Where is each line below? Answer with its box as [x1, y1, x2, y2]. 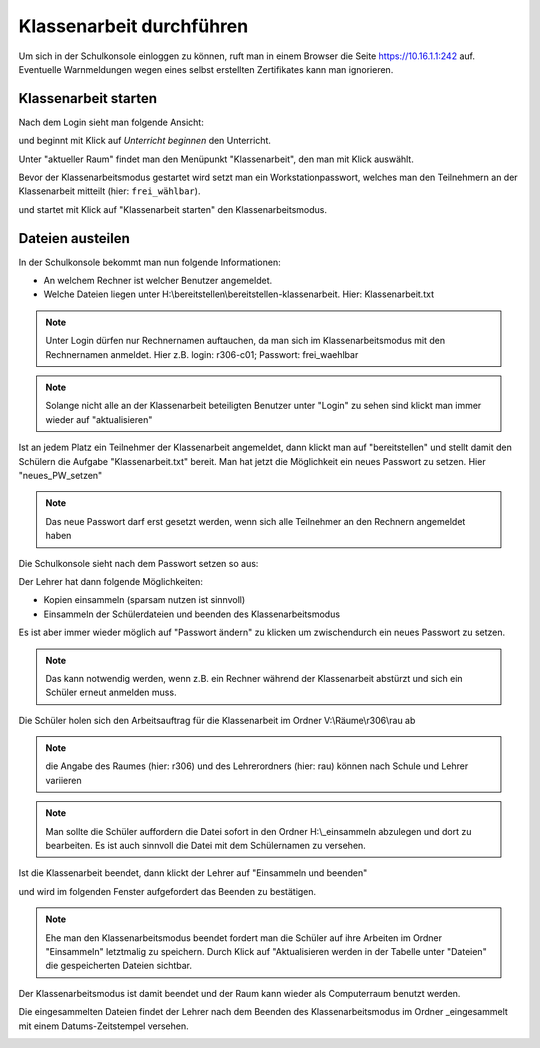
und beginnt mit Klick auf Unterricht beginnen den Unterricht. [18, 135, 272, 147]
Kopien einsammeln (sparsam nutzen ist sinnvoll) [43, 594, 246, 606]
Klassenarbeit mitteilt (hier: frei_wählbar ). [18, 185, 201, 197]
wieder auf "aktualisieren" [45, 413, 153, 425]
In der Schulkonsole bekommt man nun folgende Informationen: [18, 256, 281, 268]
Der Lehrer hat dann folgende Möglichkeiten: [18, 575, 204, 587]
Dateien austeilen [18, 230, 130, 247]
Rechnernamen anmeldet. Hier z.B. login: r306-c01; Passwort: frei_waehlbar [45, 348, 359, 360]
